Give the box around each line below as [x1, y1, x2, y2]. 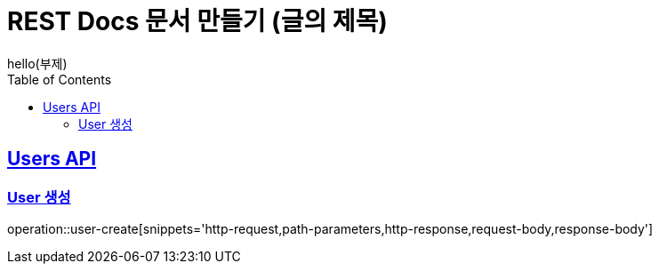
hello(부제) [7, 55, 68, 71]
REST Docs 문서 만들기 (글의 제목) [7, 6, 388, 36]
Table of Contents [7, 71, 112, 87]
